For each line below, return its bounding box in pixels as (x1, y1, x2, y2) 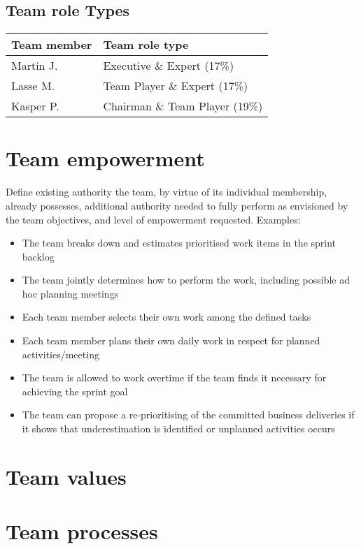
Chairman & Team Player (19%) (103, 98, 263, 115)
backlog (22, 249, 55, 263)
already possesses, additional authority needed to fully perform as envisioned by (6, 198, 348, 212)
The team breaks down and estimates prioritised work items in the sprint (22, 235, 337, 250)
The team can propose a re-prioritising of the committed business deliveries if (22, 407, 355, 422)
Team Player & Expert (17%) (103, 78, 248, 94)
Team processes (6, 517, 158, 546)
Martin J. (11, 57, 58, 74)
